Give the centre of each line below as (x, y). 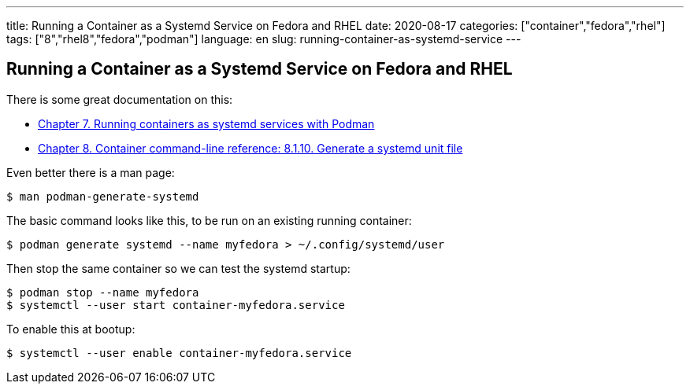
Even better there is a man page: (91, 172)
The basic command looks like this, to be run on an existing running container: (209, 220)
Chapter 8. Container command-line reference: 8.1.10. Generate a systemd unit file (250, 148)
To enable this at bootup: (71, 329)
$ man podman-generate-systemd (103, 196)
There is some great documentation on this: (120, 99)
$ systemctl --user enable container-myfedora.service (179, 353)
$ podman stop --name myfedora (103, 292)
